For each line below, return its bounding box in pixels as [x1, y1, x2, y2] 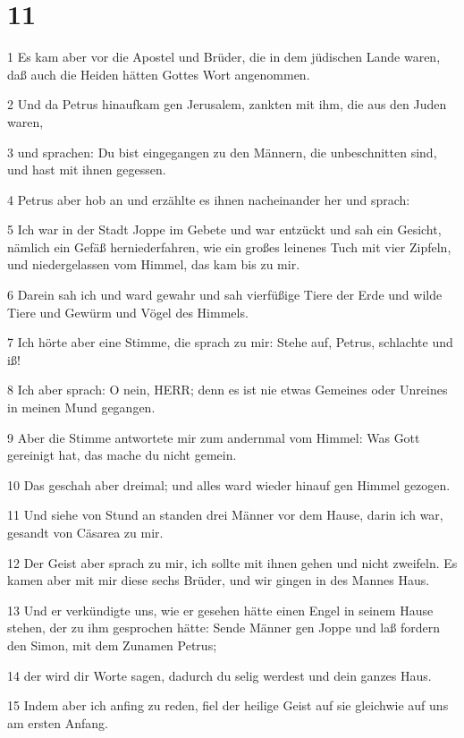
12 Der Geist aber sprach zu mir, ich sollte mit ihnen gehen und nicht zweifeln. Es [7, 553, 458, 572]
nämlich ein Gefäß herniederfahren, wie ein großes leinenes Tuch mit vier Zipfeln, [7, 237, 451, 256]
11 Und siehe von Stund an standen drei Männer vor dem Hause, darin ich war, [7, 505, 443, 524]
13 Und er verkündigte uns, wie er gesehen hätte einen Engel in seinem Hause [7, 600, 434, 619]
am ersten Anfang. [7, 713, 108, 732]
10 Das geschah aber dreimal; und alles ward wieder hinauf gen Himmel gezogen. [7, 475, 451, 494]
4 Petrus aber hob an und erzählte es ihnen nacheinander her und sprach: [7, 190, 410, 208]
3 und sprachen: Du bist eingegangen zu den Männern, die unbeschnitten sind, [7, 142, 437, 161]
